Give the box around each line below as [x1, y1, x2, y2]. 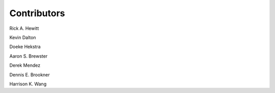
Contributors [9, 8, 66, 19]
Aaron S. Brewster [9, 53, 48, 59]
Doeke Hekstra [9, 43, 41, 50]
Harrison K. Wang [9, 81, 47, 87]
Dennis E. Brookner [9, 71, 50, 78]
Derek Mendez [9, 62, 41, 68]
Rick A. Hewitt [9, 25, 39, 31]
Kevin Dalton [9, 34, 36, 40]
